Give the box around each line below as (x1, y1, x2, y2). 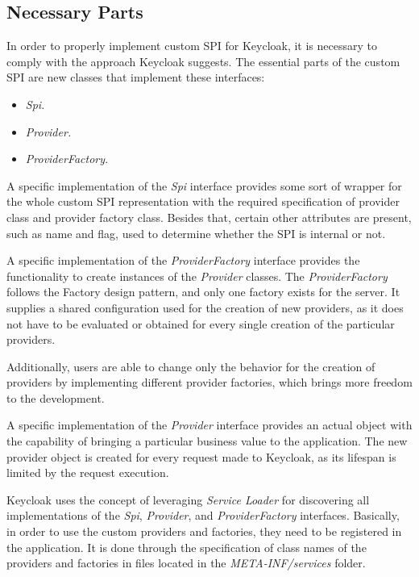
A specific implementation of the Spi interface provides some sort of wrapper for (6, 177, 402, 194)
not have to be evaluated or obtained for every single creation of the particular (6, 315, 395, 332)
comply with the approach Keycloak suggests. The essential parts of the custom (6, 52, 400, 69)
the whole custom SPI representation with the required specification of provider (6, 193, 400, 210)
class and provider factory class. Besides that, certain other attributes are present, (6, 208, 412, 225)
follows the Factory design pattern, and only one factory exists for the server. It (6, 283, 400, 300)
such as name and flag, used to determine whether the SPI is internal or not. (6, 224, 386, 241)
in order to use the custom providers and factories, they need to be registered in (6, 523, 402, 540)
